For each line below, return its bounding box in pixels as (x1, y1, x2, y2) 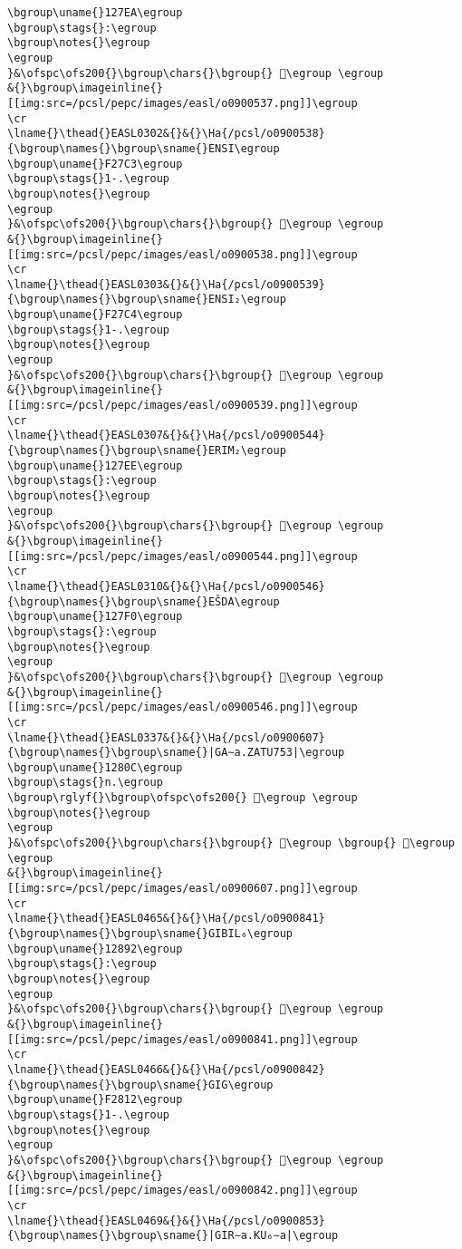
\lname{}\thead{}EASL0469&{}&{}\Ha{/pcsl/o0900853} (7, 1214, 325, 1227)
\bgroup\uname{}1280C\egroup (7, 760, 183, 774)
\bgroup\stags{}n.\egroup (7, 776, 163, 789)
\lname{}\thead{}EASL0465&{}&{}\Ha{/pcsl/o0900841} (7, 912, 325, 925)
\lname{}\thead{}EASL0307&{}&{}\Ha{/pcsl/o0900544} (7, 429, 325, 442)
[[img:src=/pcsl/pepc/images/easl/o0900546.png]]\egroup (7, 701, 358, 714)
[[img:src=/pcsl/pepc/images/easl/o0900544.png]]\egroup (7, 549, 358, 563)
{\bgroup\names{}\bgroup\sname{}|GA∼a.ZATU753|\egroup (7, 746, 345, 760)
